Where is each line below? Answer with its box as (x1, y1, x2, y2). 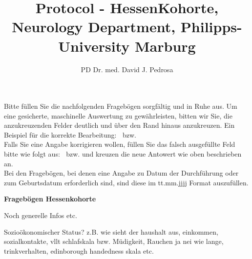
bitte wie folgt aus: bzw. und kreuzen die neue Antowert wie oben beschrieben (4, 149, 242, 159)
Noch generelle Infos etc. (4, 210, 77, 220)
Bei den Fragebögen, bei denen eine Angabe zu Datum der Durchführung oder (4, 168, 239, 178)
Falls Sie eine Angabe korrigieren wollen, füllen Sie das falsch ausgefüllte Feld (4, 139, 235, 149)
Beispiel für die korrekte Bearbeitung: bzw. (4, 129, 136, 139)
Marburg (135, 36, 196, 56)
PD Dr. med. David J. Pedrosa (81, 64, 173, 74)
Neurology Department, (12, 17, 176, 37)
